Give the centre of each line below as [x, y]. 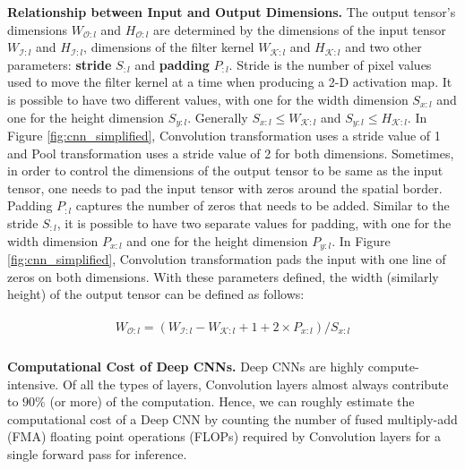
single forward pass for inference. [97, 453]
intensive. [33, 384]
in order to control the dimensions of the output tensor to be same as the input [225, 171]
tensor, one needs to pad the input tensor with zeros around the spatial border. [225, 188]
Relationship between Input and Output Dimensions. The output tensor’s [232, 12]
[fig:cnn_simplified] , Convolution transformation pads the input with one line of [227, 259]
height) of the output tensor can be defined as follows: [156, 294]
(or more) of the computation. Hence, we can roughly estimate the [232, 401]
